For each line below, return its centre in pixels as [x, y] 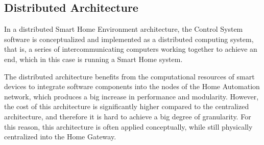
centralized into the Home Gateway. [60, 137]
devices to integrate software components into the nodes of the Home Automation [132, 86]
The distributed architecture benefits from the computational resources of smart [129, 76]
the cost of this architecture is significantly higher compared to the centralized [127, 106]
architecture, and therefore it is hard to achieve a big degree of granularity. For [128, 116]
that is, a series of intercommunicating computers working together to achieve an [131, 49]
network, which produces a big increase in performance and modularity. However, [131, 96]
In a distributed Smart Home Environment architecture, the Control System [124, 29]
